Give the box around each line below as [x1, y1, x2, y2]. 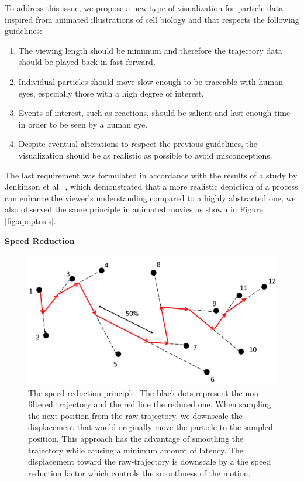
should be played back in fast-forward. [18, 56, 156, 68]
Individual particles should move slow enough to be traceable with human [18, 75, 284, 87]
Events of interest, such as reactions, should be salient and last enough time [18, 106, 291, 119]
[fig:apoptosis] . [5, 214, 56, 226]
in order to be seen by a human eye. [18, 118, 148, 130]
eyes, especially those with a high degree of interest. [18, 87, 204, 99]
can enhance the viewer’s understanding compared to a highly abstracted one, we [5, 191, 296, 204]
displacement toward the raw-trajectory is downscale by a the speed [28, 455, 271, 468]
